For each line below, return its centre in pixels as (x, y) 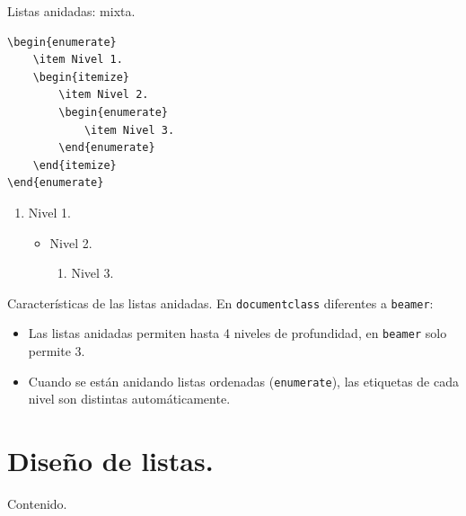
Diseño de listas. (110, 461)
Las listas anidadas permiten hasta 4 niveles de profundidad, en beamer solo (237, 333)
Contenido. (37, 503)
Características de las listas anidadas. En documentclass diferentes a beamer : (220, 302)
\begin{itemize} (81, 77)
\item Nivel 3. (129, 130)
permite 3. (57, 351)
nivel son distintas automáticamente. (129, 399)
